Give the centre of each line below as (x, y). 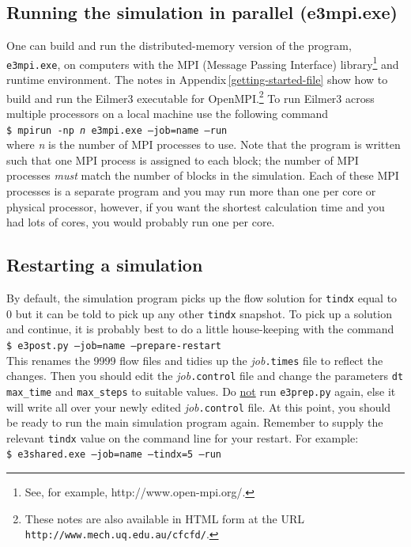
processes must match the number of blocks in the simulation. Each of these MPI (203, 175)
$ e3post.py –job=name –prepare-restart (114, 346)
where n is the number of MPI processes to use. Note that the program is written (204, 144)
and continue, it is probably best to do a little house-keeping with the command (200, 329)
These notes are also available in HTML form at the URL (164, 518)
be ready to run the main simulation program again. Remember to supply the (195, 422)
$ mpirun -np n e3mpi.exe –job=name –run (117, 130)
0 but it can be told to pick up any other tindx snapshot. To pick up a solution (199, 313)
